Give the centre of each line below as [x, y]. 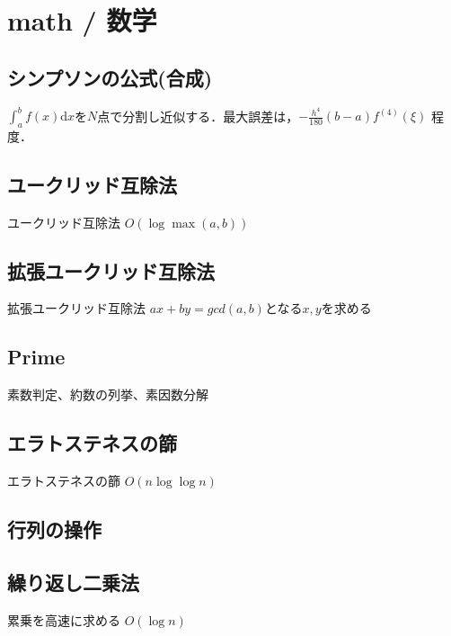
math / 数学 [82, 20]
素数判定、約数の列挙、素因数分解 [108, 394]
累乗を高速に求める [64, 619]
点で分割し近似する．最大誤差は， [198, 116]
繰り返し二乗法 [73, 582]
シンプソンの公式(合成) [110, 77]
